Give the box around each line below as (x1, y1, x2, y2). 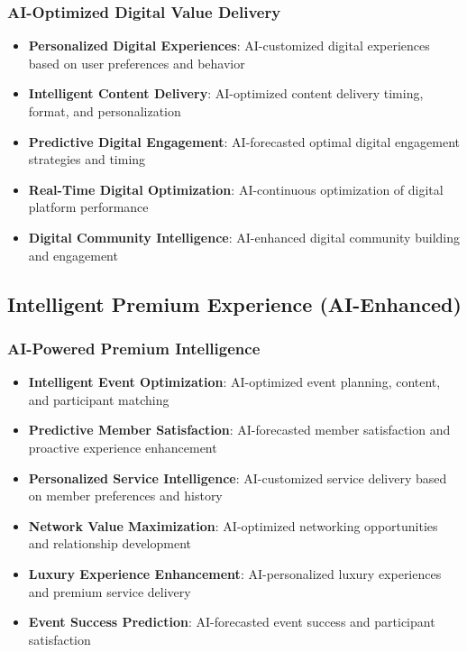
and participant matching (28, 390, 169, 409)
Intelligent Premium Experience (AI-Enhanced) (7, 289, 462, 317)
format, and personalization (28, 102, 181, 120)
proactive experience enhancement (28, 437, 217, 456)
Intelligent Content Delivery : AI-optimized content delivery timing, (28, 84, 424, 103)
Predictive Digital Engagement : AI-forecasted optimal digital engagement (28, 132, 460, 151)
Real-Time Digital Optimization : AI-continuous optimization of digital (28, 179, 444, 198)
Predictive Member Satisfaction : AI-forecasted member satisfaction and (28, 420, 451, 439)
